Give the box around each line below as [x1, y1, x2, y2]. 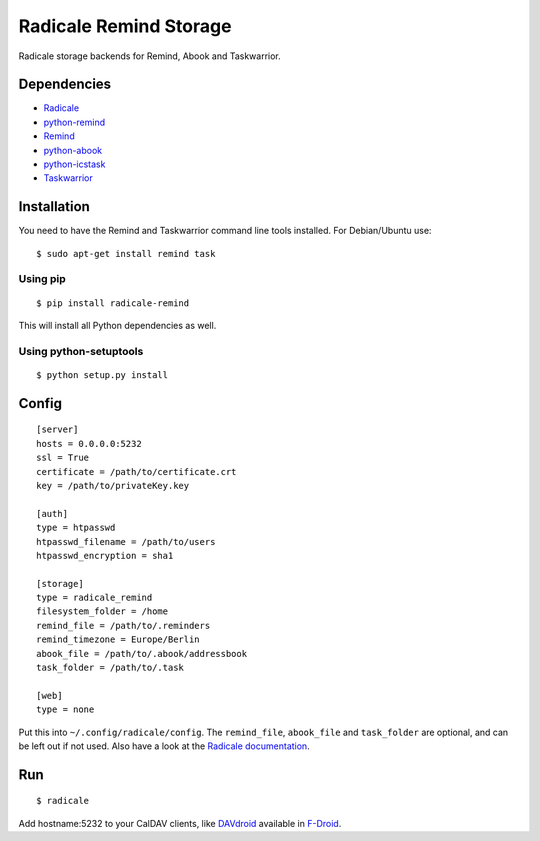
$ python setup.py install [36, 370, 169, 380]
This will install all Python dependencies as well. [18, 320, 217, 332]
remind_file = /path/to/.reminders [36, 620, 211, 631]
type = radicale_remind [36, 592, 153, 604]
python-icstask [43, 158, 106, 170]
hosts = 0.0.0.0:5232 [36, 438, 142, 449]
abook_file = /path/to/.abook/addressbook [36, 648, 248, 659]
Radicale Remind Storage [18, 15, 232, 37]
